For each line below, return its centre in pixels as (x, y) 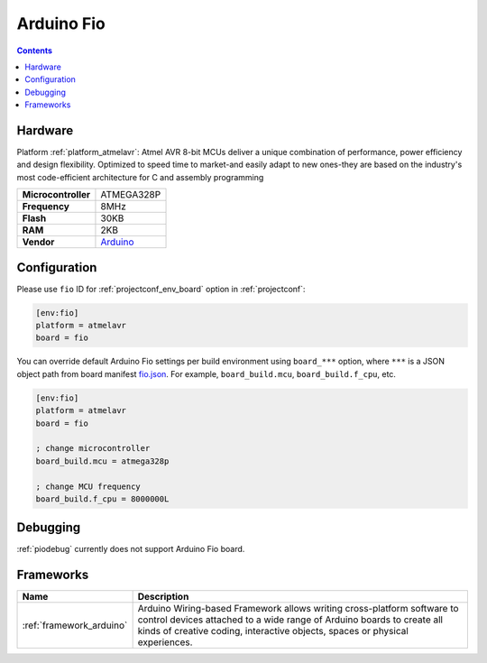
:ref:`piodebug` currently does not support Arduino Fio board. (131, 549)
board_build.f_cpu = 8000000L (102, 499)
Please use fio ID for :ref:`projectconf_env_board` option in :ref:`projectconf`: (161, 289)
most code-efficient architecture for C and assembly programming (140, 177)
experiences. (165, 642)
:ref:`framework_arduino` (75, 625)
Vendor (38, 242)
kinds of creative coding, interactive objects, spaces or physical (273, 631)
